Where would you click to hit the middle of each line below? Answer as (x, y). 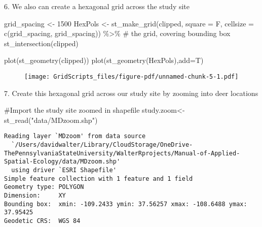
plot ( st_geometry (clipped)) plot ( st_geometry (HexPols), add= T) (104, 60)
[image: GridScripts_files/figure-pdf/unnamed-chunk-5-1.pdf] (132, 76)
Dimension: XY (35, 196)
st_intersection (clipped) (41, 43)
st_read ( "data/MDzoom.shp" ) (51, 120)
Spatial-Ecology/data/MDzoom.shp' (62, 162)
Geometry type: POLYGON (44, 187)
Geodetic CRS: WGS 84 (42, 221)
